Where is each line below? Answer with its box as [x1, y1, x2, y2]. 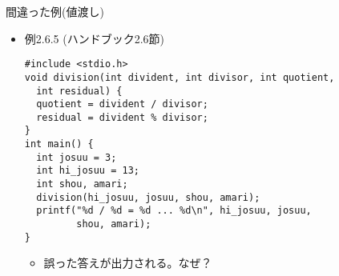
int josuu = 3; [36, 151, 117, 163]
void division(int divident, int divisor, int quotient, [24, 71, 335, 83]
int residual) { [36, 85, 123, 97]
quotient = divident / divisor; [36, 98, 208, 110]
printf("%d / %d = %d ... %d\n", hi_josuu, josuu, [36, 205, 312, 217]
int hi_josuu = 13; [36, 165, 139, 177]
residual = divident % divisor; [36, 111, 208, 123]
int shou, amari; [36, 178, 128, 190]
